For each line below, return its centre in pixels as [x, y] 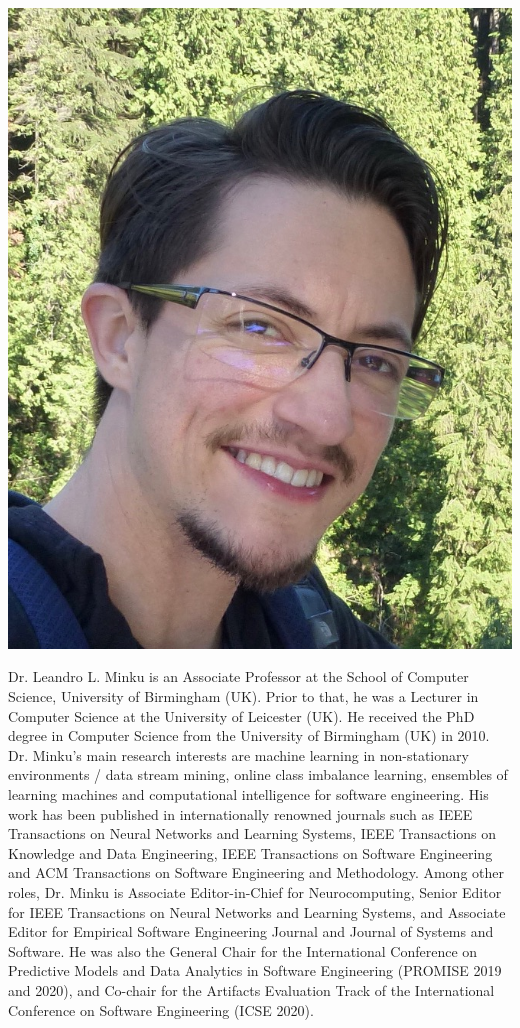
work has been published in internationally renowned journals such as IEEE [240, 813]
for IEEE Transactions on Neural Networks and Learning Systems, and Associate [257, 911]
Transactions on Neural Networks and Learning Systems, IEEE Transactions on [252, 833]
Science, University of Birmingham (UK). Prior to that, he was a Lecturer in [243, 696]
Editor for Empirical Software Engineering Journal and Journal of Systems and [251, 931]
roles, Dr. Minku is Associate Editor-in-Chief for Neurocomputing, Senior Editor [255, 892]
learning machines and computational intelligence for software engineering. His [248, 794]
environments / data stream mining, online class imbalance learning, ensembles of [258, 774]
